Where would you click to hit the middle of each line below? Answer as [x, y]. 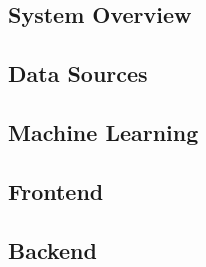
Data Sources [78, 73]
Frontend [56, 190]
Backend [52, 249]
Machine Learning [103, 131]
